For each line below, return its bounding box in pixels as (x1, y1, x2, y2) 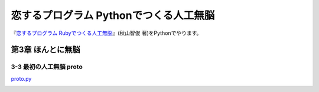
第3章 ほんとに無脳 (11, 45, 80, 55)
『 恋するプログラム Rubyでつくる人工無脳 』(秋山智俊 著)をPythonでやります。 (11, 29, 202, 37)
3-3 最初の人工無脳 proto (11, 63, 83, 71)
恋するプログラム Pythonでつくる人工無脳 (11, 9, 215, 22)
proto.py (11, 75, 32, 82)
